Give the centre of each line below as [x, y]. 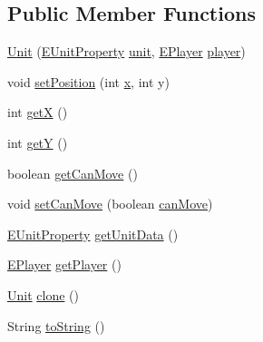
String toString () [56, 325]
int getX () [38, 112]
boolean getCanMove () [73, 173]
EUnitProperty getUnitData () [93, 234]
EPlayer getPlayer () [64, 264]
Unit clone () [43, 294]
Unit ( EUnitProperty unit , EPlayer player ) [127, 51]
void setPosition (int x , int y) [88, 81]
